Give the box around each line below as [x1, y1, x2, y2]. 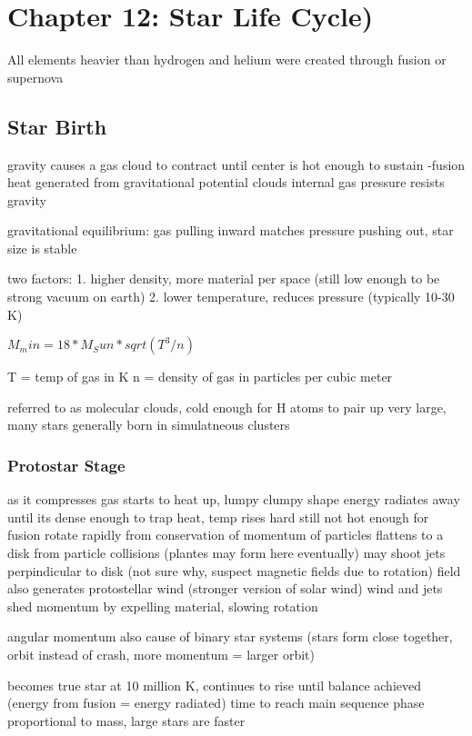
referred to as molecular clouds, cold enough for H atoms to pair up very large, [7, 397, 447, 416]
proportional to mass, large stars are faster [7, 711, 246, 730]
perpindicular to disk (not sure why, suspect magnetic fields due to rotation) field [7, 561, 461, 580]
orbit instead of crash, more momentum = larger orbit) [7, 645, 315, 664]
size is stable [7, 238, 77, 257]
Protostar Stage [7, 453, 126, 476]
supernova [7, 67, 64, 86]
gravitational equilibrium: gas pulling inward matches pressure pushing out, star [7, 221, 454, 240]
